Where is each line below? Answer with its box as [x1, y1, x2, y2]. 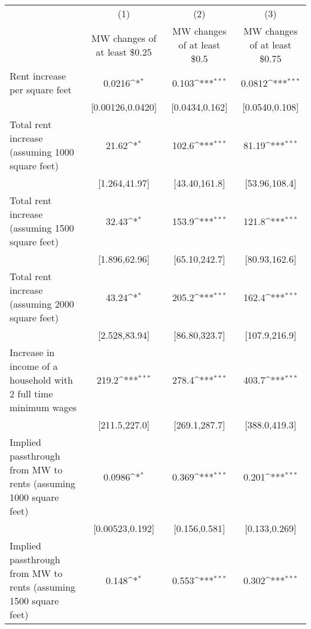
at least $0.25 [96, 44, 152, 59]
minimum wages [10, 400, 77, 414]
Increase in [10, 345, 55, 359]
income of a [10, 359, 58, 373]
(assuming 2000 [10, 297, 74, 311]
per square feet [10, 83, 72, 96]
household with [10, 373, 73, 387]
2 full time [10, 387, 53, 400]
